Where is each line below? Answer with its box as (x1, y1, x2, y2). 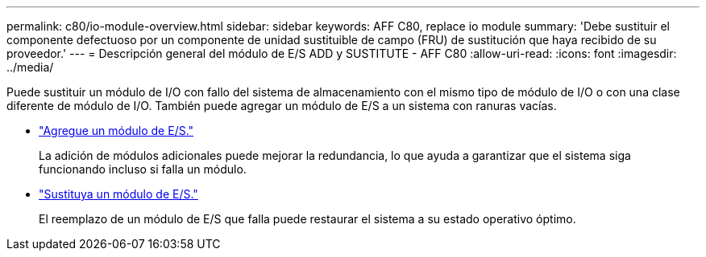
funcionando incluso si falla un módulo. (39, 162, 247, 176)
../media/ (6, 60, 54, 74)
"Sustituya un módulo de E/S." (39, 187, 198, 201)
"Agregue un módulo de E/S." (39, 124, 194, 137)
